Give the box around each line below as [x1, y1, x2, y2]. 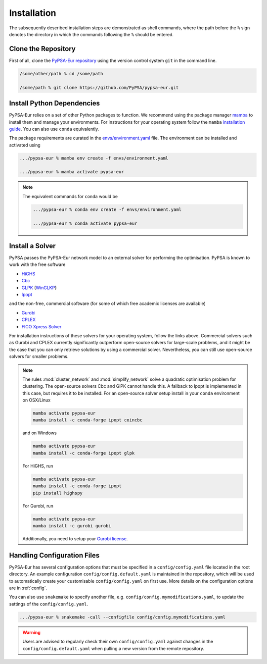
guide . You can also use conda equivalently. [9, 126, 99, 132]
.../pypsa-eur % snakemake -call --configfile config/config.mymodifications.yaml [19, 614, 226, 620]
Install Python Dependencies [9, 99, 100, 107]
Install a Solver [9, 242, 56, 250]
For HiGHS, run [22, 463, 53, 469]
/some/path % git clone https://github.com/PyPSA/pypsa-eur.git [19, 85, 179, 90]
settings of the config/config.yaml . [9, 601, 89, 607]
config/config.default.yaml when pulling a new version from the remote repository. [22, 645, 205, 651]
